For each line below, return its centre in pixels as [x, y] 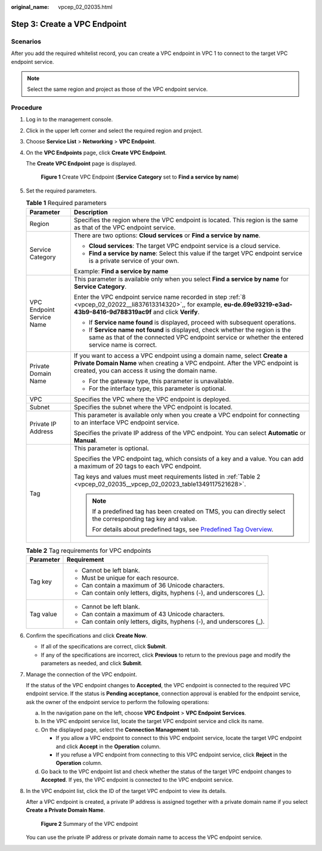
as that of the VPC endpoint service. [125, 227]
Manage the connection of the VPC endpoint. [81, 674]
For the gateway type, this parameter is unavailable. [161, 381]
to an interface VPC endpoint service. [126, 423]
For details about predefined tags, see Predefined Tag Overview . [183, 529]
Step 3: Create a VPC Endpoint [69, 24]
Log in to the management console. [69, 120]
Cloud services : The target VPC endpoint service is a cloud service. [185, 246]
